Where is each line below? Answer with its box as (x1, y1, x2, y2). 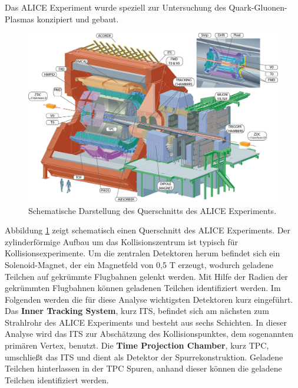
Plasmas (5, 12, 35, 25)
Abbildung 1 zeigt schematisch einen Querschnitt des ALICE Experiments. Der (5, 224, 291, 236)
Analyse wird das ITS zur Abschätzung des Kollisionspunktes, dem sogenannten (5, 327, 293, 340)
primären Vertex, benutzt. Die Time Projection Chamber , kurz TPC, (5, 339, 269, 352)
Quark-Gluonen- (229, 1, 287, 13)
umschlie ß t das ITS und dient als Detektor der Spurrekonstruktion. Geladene (5, 350, 283, 363)
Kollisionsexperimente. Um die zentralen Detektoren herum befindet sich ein (5, 247, 280, 259)
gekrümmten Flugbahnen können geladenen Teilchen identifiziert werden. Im (5, 282, 281, 294)
